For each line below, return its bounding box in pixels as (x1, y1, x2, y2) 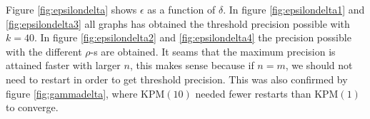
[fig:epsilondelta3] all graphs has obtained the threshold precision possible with (6, 16, 350, 31)
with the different (6, 43, 82, 58)
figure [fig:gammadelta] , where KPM (6, 86, 165, 100)
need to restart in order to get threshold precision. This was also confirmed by (6, 71, 348, 86)
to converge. (6, 100, 59, 115)
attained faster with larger (6, 58, 121, 73)
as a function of (147, 2, 216, 16)
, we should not (285, 58, 353, 73)
